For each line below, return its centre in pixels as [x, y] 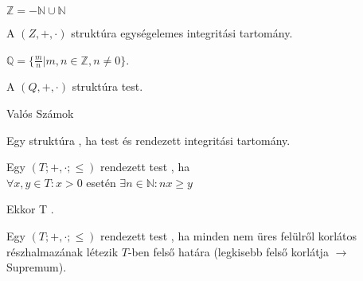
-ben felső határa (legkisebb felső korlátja [228, 251]
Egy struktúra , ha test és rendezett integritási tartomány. [148, 140]
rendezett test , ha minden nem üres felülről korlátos [229, 235]
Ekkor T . [30, 209]
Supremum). [37, 267]
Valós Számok [40, 113]
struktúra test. [107, 86]
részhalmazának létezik [62, 251]
